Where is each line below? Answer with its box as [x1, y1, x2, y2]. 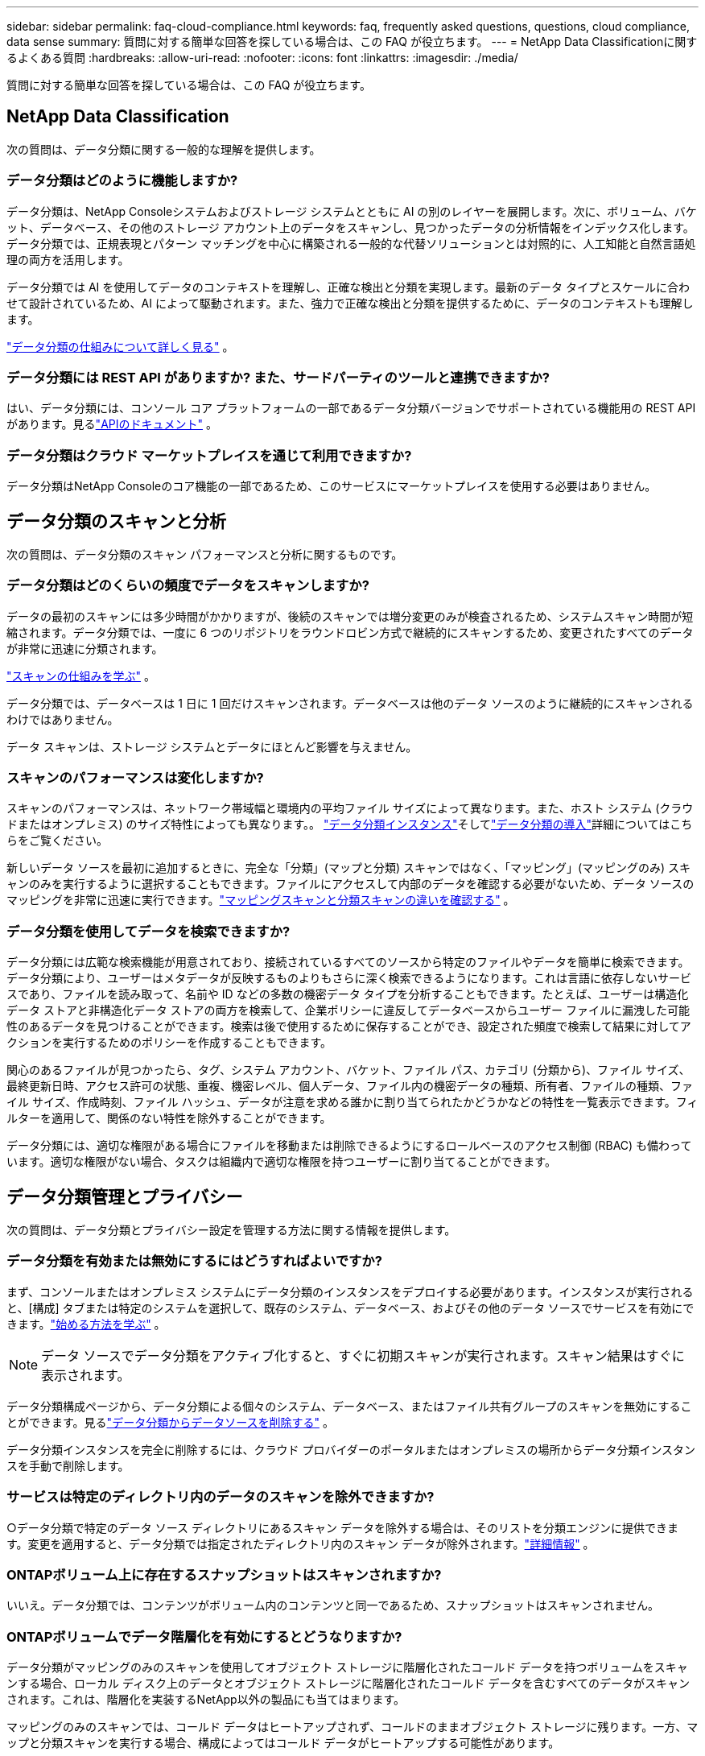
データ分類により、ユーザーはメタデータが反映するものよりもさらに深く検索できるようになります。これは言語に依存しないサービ [6, 971, 691, 985]
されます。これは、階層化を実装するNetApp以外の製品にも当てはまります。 [6, 1692, 406, 1707]
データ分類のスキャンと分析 [6, 510, 226, 531]
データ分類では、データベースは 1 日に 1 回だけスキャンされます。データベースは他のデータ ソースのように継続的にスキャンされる [6, 696, 694, 710]
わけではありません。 [6, 712, 119, 726]
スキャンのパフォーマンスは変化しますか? [6, 770, 264, 787]
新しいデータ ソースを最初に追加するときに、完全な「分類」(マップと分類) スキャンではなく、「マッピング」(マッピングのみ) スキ [6, 861, 691, 875]
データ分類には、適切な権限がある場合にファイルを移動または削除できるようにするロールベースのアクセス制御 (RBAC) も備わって [6, 1138, 692, 1153]
